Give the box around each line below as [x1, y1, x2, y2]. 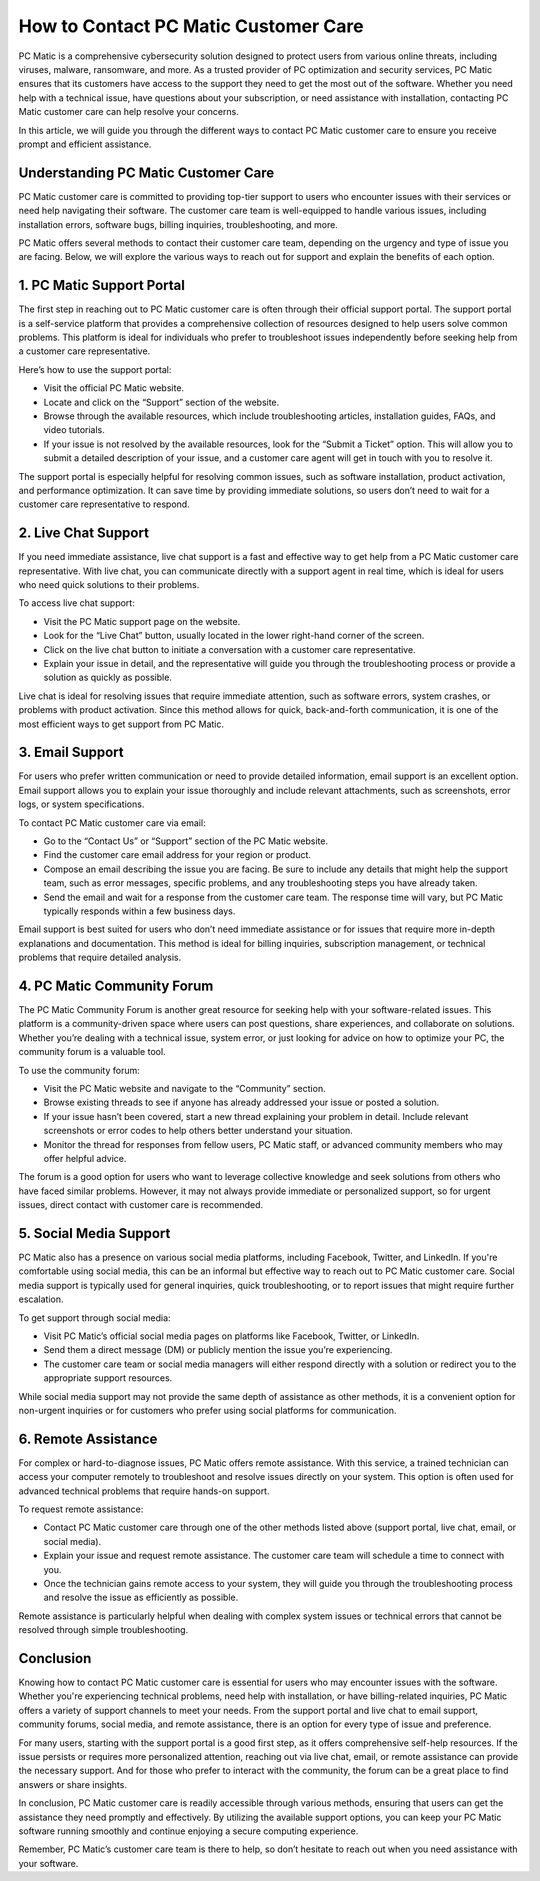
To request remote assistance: [18, 1503, 144, 1515]
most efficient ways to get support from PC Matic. [18, 718, 225, 730]
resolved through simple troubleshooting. [18, 1624, 189, 1636]
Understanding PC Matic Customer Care [18, 164, 275, 181]
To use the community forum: [18, 1064, 140, 1076]
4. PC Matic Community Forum [18, 977, 214, 994]
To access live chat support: [18, 597, 135, 609]
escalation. [18, 1293, 64, 1305]
